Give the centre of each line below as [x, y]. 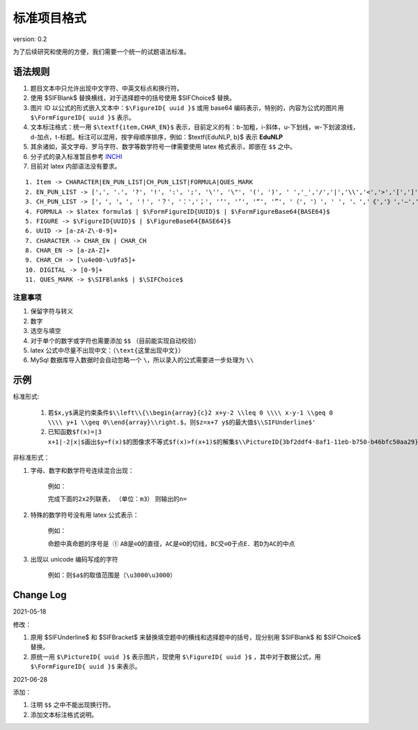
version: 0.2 [30, 39]
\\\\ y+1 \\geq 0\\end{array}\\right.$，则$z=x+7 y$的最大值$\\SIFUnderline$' [182, 422]
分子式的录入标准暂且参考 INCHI [76, 156]
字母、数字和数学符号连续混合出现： [82, 470]
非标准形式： [31, 458]
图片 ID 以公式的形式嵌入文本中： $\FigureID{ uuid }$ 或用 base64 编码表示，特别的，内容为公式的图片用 [187, 107]
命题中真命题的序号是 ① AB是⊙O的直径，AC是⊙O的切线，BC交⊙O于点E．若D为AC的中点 [171, 544]
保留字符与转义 [52, 311]
